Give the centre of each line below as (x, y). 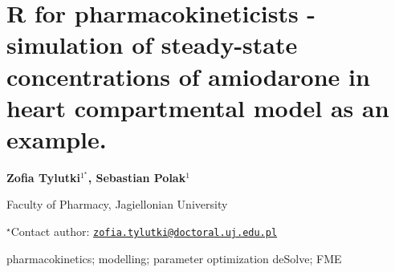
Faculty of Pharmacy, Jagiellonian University (117, 204)
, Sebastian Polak (137, 177)
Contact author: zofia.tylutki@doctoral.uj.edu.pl (144, 231)
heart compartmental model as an (198, 107)
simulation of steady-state (152, 45)
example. (57, 138)
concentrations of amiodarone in (188, 76)
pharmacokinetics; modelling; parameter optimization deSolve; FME (174, 258)
